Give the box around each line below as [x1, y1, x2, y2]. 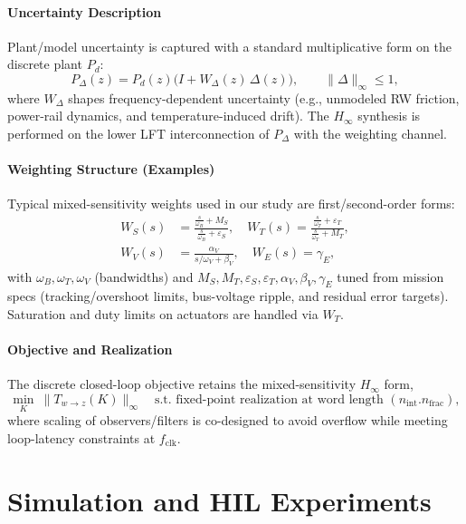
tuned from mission [337, 267, 444, 286]
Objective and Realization [7, 340, 173, 359]
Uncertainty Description [7, 2, 162, 21]
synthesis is [357, 106, 421, 125]
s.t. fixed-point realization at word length [154, 393, 384, 406]
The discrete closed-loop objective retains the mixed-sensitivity [7, 374, 357, 393]
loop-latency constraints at [7, 428, 156, 447]
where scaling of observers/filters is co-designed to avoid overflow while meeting [7, 411, 448, 430]
